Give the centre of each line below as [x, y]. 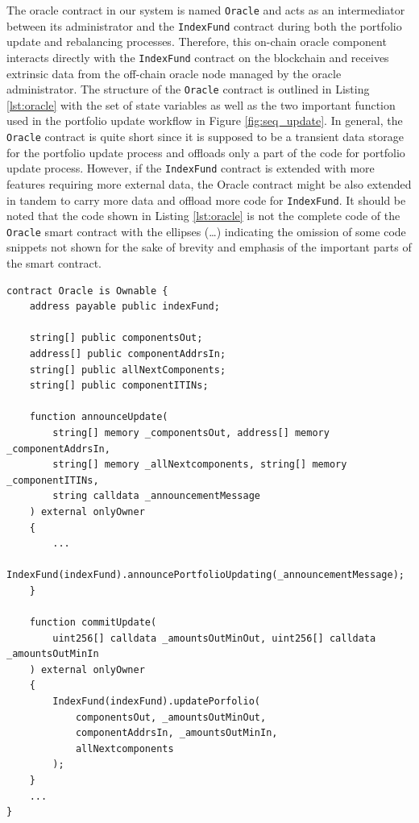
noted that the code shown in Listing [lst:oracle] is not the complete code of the [203, 216]
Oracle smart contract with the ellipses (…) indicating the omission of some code [206, 231]
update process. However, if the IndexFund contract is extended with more [191, 168]
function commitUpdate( [93, 623]
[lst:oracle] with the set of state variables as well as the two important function [201, 104]
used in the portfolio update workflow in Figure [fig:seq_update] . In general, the [205, 121]
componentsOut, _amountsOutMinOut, [171, 717]
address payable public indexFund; [124, 307]
